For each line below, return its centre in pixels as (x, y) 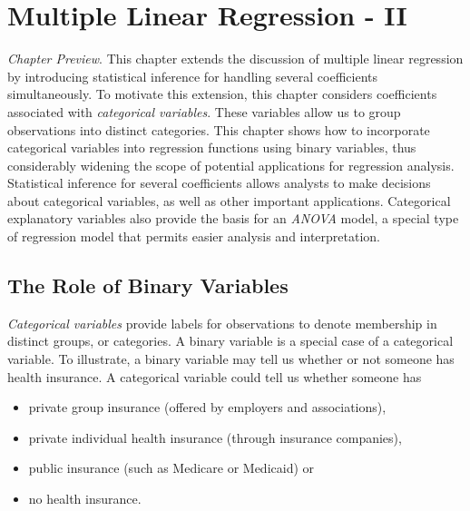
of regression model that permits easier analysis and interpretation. (194, 236)
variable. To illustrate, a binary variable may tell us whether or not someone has (231, 359)
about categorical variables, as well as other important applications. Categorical (229, 200)
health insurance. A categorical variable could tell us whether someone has (215, 376)
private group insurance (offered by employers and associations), (207, 407)
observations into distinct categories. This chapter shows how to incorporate (219, 129)
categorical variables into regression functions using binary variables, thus (212, 147)
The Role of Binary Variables (148, 285)
